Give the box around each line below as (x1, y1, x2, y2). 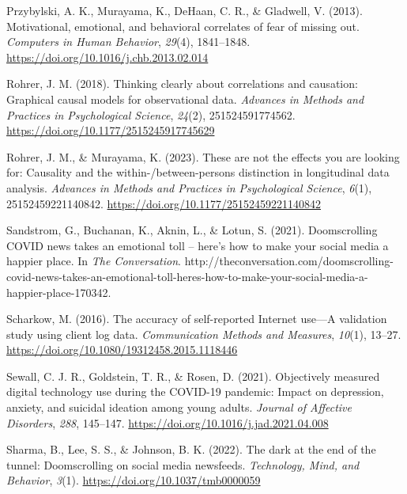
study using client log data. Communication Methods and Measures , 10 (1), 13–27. (6, 325, 401, 342)
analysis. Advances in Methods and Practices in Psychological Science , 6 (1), (6, 179, 372, 196)
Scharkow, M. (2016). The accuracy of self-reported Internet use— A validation (6, 310, 387, 327)
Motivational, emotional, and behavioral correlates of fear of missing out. (6, 17, 360, 34)
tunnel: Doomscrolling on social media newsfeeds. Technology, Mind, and (6, 456, 360, 473)
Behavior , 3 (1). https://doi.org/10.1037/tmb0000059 (6, 472, 261, 488)
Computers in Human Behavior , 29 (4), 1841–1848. (6, 33, 251, 50)
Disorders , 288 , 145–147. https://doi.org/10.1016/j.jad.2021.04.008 (6, 414, 329, 431)
